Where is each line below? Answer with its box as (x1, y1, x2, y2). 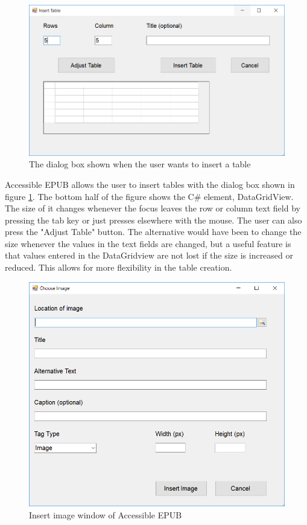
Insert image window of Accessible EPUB (29, 508, 182, 521)
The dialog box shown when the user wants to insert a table (29, 158, 251, 170)
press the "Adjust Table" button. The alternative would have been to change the (5, 225, 302, 238)
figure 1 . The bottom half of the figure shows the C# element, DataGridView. (5, 190, 294, 202)
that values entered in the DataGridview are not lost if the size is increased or (5, 249, 294, 262)
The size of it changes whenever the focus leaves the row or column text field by (5, 202, 300, 214)
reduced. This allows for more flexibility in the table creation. (5, 261, 232, 274)
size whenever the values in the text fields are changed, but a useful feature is (5, 237, 291, 250)
